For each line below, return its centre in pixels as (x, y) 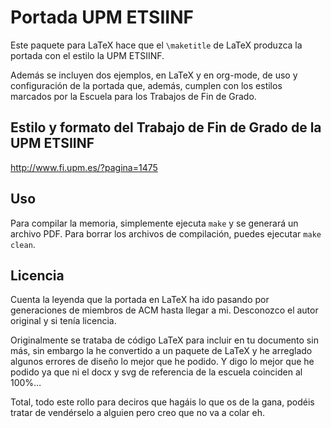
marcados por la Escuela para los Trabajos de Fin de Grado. (133, 96)
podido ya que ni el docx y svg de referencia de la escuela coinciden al (156, 372)
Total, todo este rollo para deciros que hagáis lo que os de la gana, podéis (162, 402)
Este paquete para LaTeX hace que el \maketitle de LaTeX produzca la (156, 45)
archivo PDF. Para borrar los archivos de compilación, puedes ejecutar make (166, 233)
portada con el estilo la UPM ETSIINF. (87, 55)
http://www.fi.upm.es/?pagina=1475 (84, 167)
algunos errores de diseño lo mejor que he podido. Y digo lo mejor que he (162, 362)
